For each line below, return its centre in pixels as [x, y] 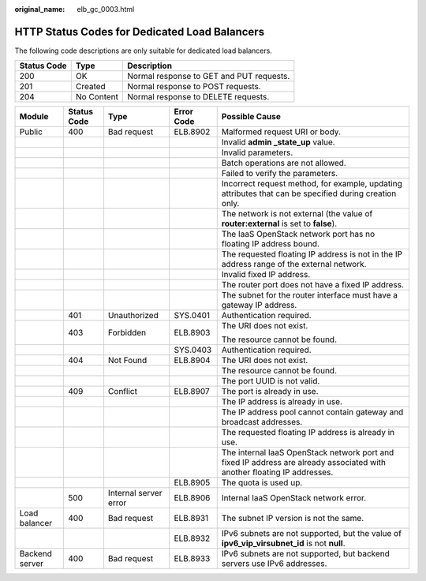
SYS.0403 [193, 350]
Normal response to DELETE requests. [198, 97]
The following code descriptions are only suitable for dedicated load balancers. [143, 51]
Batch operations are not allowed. [284, 163]
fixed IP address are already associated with [304, 463]
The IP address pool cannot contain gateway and [312, 412]
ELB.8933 [192, 559]
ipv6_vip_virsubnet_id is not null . [284, 543]
